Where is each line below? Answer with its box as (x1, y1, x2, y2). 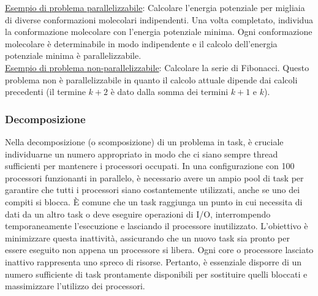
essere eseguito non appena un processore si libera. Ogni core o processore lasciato (5, 243, 314, 256)
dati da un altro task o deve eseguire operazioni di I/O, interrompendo (5, 207, 271, 220)
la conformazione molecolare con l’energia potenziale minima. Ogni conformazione (5, 25, 312, 38)
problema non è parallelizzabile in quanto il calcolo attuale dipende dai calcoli (5, 73, 298, 86)
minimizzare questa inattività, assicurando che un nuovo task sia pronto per (5, 231, 290, 244)
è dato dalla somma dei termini (110, 85, 229, 98)
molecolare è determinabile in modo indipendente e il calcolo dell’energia (5, 37, 278, 50)
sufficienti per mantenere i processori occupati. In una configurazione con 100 (5, 159, 295, 172)
